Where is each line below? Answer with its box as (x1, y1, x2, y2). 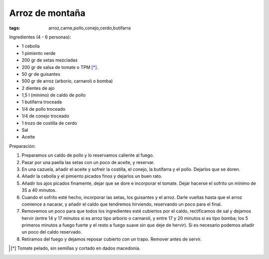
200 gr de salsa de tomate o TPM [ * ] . (21, 64, 98, 70)
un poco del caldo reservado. (21, 229, 82, 235)
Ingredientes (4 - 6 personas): (9, 34, 71, 40)
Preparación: (9, 143, 36, 149)
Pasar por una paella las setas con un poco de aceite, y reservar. (21, 159, 155, 165)
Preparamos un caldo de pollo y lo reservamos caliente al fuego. (21, 152, 154, 158)
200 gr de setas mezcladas (21, 57, 78, 63)
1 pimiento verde (21, 50, 56, 56)
